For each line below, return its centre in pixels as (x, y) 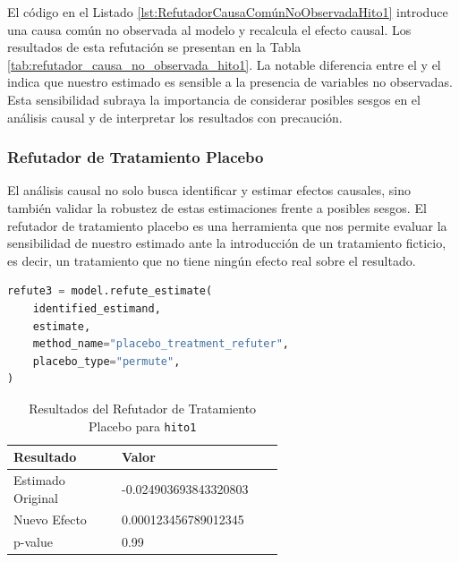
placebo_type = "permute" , (106, 361)
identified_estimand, (97, 308)
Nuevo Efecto (50, 519)
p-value (33, 542)
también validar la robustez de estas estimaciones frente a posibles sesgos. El (217, 207)
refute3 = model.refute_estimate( (110, 291)
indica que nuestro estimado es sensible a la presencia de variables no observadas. (230, 82)
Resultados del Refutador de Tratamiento (143, 408)
